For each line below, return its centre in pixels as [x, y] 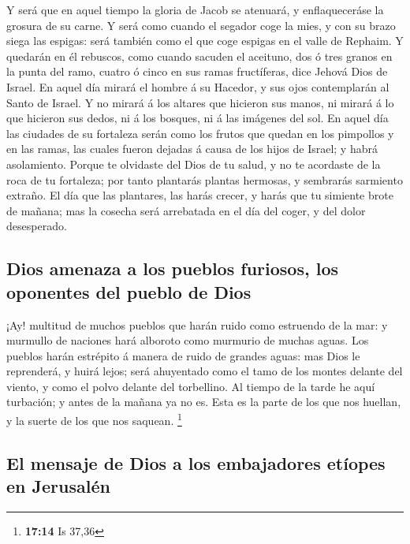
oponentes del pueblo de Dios [129, 291]
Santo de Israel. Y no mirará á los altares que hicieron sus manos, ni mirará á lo [200, 102]
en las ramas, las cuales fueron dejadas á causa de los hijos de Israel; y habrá [192, 149]
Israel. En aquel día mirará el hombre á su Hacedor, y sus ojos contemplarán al [198, 86]
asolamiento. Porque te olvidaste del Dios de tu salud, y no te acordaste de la [194, 164]
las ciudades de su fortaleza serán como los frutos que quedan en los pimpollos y [200, 133]
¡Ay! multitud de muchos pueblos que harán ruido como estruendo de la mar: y [197, 324]
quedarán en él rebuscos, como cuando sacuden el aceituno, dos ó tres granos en [199, 56]
